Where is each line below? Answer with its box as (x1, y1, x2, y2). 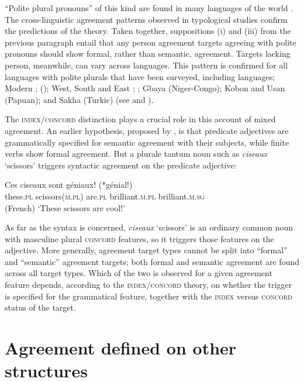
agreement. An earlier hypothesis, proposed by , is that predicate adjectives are (5, 124, 289, 136)
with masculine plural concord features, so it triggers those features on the (5, 232, 274, 245)
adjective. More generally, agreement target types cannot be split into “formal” (5, 244, 288, 256)
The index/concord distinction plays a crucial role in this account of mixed (5, 113, 276, 125)
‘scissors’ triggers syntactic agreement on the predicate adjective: (5, 159, 237, 171)
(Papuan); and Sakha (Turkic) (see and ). (5, 93, 154, 105)
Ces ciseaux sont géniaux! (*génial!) (5, 178, 133, 191)
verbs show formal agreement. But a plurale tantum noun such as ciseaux (5, 147, 268, 160)
